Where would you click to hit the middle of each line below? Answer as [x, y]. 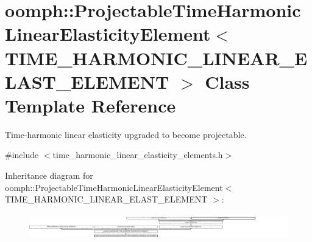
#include [22, 155]
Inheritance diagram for [49, 175]
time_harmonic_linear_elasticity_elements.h [138, 155]
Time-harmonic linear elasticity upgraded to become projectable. [126, 134]
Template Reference [90, 105]
